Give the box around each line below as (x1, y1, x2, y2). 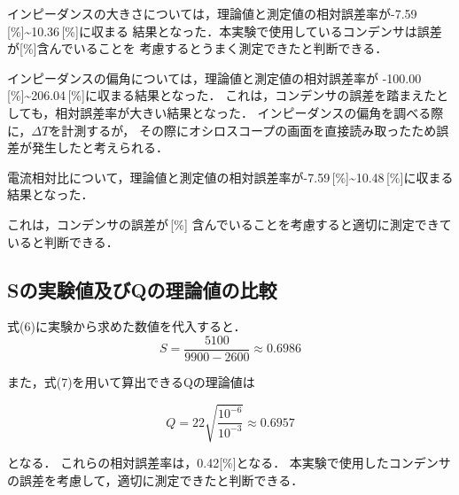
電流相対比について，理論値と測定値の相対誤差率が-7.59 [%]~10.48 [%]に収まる (7, 167, 454, 186)
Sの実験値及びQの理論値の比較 (7, 275, 277, 303)
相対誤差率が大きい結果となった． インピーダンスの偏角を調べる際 (55, 103, 444, 121)
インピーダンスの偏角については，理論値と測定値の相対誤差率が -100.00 (7, 68, 422, 87)
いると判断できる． (7, 232, 119, 251)
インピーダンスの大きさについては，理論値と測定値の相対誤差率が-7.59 (7, 4, 417, 22)
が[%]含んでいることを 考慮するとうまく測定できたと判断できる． (7, 39, 388, 58)
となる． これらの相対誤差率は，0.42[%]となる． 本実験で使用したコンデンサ (7, 453, 451, 472)
